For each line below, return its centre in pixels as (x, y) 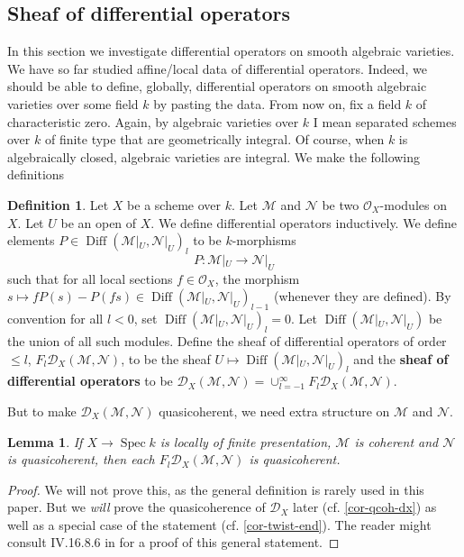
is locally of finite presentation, (246, 441)
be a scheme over (174, 204)
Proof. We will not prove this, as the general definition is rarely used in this (216, 489)
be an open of (99, 222)
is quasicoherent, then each (81, 459)
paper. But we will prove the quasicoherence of (136, 507)
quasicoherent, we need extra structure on (274, 411)
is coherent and (396, 441)
